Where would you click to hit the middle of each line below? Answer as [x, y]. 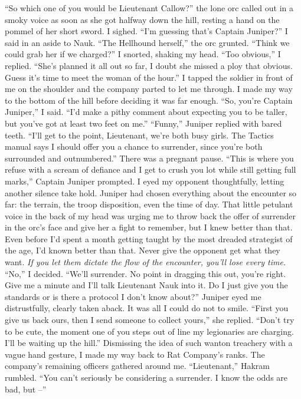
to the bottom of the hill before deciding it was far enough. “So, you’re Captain [149, 100]
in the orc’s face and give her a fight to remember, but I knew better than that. [149, 227]
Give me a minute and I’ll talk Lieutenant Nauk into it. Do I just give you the [146, 285]
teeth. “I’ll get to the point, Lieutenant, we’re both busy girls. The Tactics [139, 135]
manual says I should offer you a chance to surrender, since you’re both [134, 146]
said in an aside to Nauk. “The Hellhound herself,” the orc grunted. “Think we [147, 42]
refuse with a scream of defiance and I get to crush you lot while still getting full [150, 169]
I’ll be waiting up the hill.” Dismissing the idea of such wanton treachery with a [149, 343]
